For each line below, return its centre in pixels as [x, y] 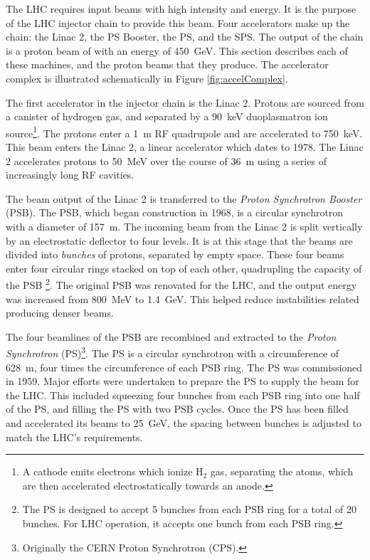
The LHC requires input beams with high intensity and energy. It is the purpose [181, 9]
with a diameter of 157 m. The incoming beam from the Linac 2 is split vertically [184, 226]
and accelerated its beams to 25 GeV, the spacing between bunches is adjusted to [184, 423]
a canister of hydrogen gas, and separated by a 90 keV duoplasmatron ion [167, 116]
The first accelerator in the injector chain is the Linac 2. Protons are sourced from [185, 102]
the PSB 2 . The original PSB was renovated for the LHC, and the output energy [181, 284]
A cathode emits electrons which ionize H [113, 471]
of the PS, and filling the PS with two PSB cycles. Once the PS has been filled [177, 409]
